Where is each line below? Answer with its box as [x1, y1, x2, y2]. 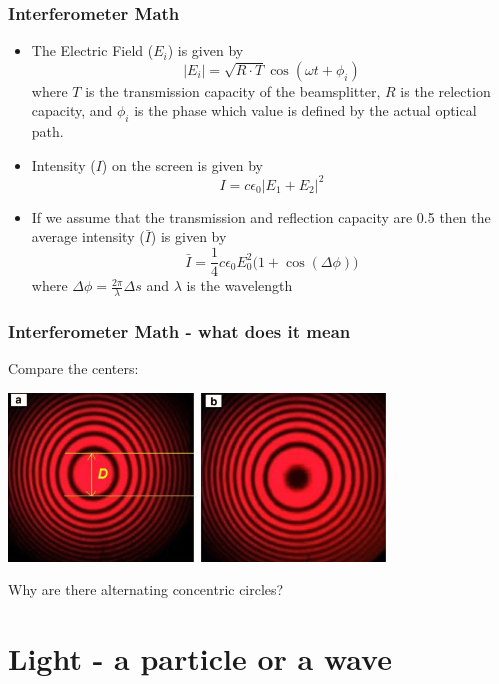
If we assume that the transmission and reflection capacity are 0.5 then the [31, 206, 491, 227]
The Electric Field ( [31, 40, 154, 61]
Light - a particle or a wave [8, 637, 392, 678]
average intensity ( [31, 226, 145, 247]
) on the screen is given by [101, 154, 263, 175]
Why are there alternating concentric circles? [8, 579, 284, 600]
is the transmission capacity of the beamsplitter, [85, 80, 381, 101]
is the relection [400, 80, 491, 101]
